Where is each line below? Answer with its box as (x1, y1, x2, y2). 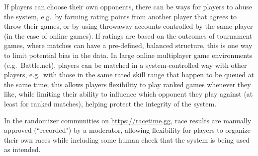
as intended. (4, 144, 41, 155)
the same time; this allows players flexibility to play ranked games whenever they (4, 79, 251, 89)
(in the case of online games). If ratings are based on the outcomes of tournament (4, 30, 253, 41)
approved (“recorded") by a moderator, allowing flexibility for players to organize (4, 125, 251, 135)
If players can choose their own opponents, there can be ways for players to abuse (4, 1, 253, 11)
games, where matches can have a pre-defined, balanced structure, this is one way (4, 40, 253, 51)
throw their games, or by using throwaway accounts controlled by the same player (4, 21, 253, 31)
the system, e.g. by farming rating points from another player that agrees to (4, 11, 237, 21)
